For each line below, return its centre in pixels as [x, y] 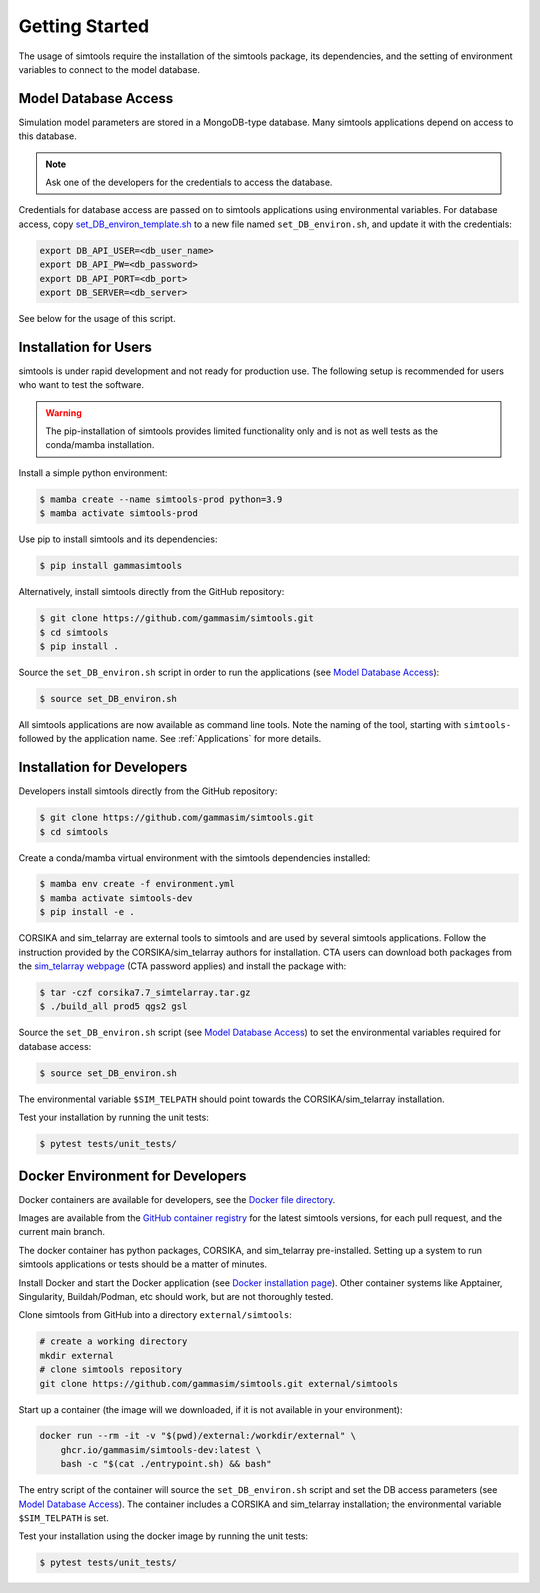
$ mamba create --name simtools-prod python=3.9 [161, 499]
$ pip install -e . [87, 912]
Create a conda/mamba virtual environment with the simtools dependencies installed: [194, 857]
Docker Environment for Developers [132, 1175]
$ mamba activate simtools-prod [119, 513]
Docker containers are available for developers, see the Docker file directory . [177, 1199]
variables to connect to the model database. [109, 69]
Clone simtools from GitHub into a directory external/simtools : [155, 1315]
